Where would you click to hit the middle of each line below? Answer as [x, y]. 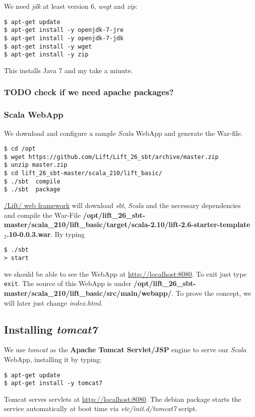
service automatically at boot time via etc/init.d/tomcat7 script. [101, 408]
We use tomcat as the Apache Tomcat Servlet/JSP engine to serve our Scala [125, 350]
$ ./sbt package [32, 190]
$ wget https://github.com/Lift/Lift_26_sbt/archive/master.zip [111, 157]
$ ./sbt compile [32, 181]
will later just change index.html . [53, 302]
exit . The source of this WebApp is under [68, 283]
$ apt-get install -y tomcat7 [53, 383]
